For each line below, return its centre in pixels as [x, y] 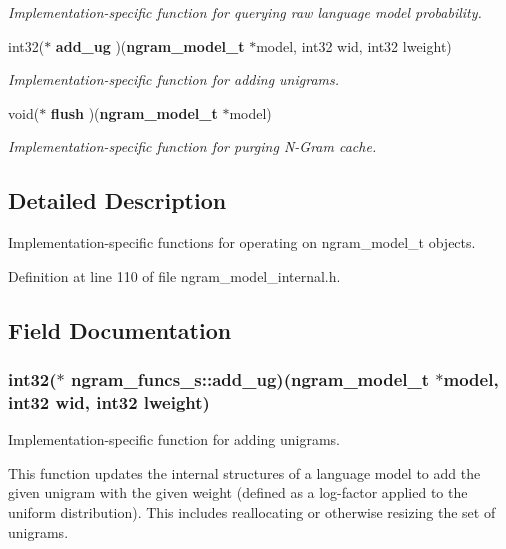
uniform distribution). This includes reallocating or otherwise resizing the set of [252, 512]
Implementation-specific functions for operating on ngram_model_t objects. [242, 242]
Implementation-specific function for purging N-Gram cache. [192, 146]
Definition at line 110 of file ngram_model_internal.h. [174, 275]
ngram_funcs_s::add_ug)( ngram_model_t [250, 379]
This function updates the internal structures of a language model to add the [244, 472]
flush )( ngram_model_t [134, 112]
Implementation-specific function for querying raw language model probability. [245, 12]
